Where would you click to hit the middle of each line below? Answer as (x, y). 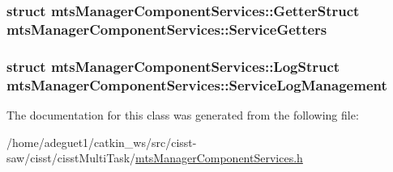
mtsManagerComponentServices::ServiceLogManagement (197, 84)
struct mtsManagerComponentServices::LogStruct (173, 66)
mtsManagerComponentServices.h (219, 158)
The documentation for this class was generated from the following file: (183, 114)
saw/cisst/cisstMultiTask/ (71, 158)
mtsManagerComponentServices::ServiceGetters (167, 29)
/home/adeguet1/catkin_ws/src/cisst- (102, 142)
